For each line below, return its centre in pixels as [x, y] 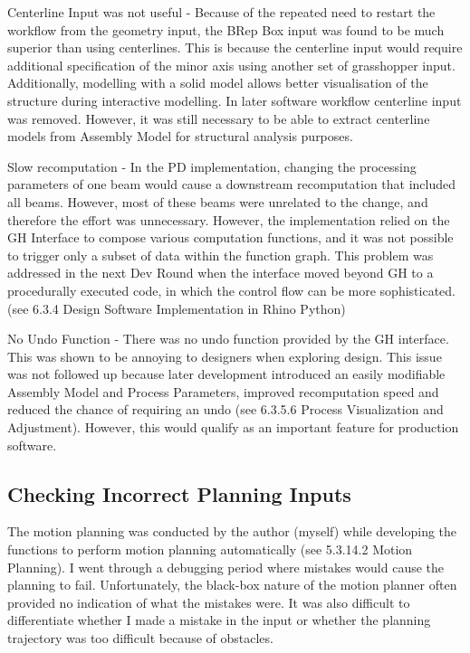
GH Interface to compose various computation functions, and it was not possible [230, 237]
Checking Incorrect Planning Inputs [179, 493]
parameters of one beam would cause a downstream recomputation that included [232, 184]
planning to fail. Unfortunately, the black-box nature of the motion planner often [232, 585]
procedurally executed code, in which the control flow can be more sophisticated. [231, 290]
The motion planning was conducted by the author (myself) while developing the [232, 531]
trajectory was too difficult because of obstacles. [140, 638]
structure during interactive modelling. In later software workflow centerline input [235, 100]
